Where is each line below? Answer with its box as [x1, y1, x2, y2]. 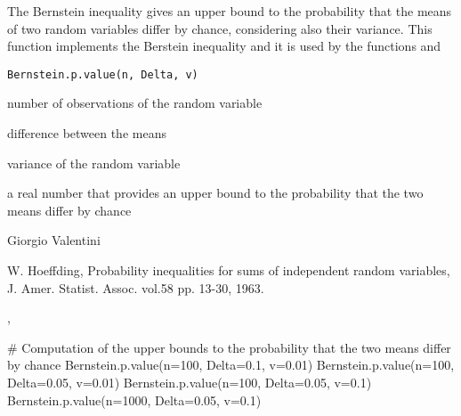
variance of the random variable [7, 153, 181, 172]
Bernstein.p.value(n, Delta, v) [7, 68, 198, 81]
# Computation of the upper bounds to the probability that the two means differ [7, 338, 451, 356]
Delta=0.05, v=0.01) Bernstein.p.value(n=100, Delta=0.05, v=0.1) [7, 372, 372, 391]
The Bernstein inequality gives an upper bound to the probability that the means [7, 2, 452, 20]
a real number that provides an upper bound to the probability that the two [7, 184, 424, 202]
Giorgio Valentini [7, 231, 101, 249]
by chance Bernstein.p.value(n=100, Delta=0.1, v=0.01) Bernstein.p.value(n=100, [7, 355, 455, 374]
